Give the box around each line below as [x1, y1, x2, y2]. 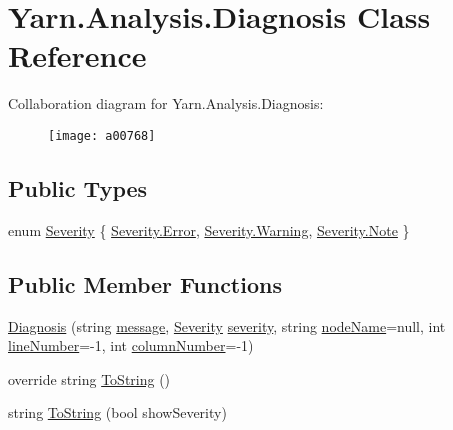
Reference [8, 35, 147, 76]
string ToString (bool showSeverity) [8, 402, 227, 423]
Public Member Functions [8, 268, 282, 299]
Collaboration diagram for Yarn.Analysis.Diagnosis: [8, 93, 324, 114]
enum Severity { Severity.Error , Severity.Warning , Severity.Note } [8, 219, 410, 240]
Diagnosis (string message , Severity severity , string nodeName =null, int [8, 315, 446, 336]
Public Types [8, 172, 148, 203]
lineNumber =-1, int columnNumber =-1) [8, 335, 254, 356]
